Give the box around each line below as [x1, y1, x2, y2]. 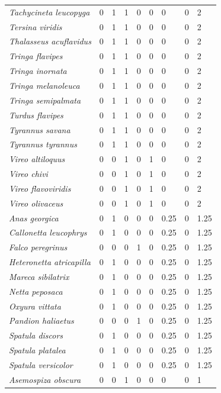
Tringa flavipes [9, 50, 63, 62]
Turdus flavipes [9, 108, 63, 121]
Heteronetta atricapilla [9, 256, 91, 268]
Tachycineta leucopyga [9, 5, 90, 18]
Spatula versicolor [9, 359, 73, 371]
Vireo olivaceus [9, 196, 63, 209]
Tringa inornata [9, 65, 67, 77]
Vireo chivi [9, 167, 48, 180]
